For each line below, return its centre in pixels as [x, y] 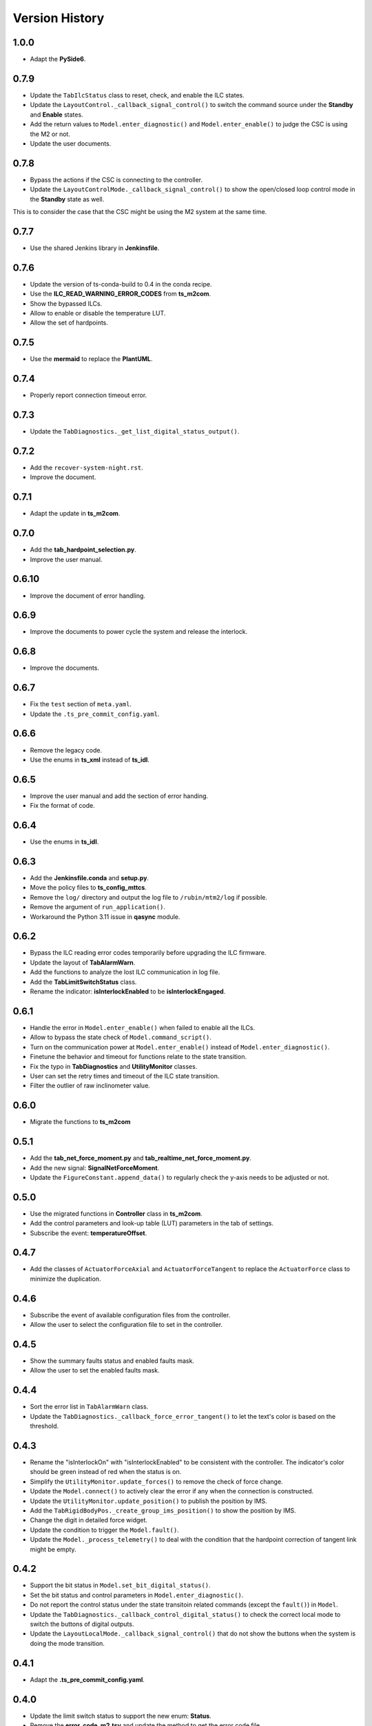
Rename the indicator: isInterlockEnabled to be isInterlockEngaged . [128, 991]
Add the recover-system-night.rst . [87, 467]
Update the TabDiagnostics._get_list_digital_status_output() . [135, 431]
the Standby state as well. [67, 199]
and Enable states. [56, 115]
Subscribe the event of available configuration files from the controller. [130, 1315]
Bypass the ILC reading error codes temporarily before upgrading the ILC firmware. [148, 953]
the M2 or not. [50, 134]
